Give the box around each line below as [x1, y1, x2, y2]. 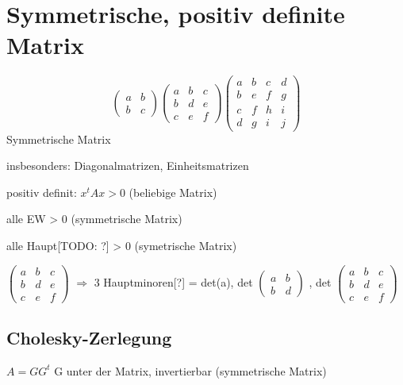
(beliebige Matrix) [129, 183, 217, 200]
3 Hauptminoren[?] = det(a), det [94, 274, 253, 291]
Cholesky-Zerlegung [6, 325, 172, 350]
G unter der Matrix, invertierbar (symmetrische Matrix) [54, 362, 327, 379]
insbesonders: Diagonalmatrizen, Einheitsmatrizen [6, 157, 249, 174]
